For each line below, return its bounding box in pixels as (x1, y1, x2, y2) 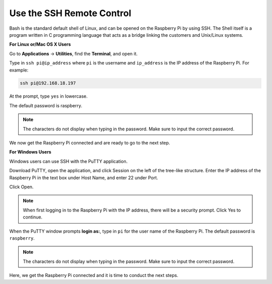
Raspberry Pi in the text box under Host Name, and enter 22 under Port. (9, 174, 158, 181)
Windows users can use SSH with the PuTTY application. (9, 158, 128, 164)
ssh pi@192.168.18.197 (20, 81, 76, 86)
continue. (23, 214, 43, 220)
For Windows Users (9, 149, 51, 155)
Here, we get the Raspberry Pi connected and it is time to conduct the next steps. (9, 272, 178, 278)
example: (9, 67, 29, 73)
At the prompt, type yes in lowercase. (9, 93, 88, 99)
